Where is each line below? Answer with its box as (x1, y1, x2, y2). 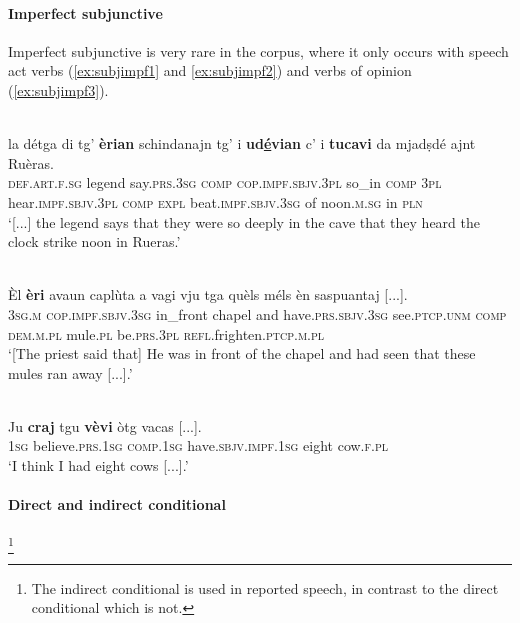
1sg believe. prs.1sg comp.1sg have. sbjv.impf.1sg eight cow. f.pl (8, 435, 388, 456)
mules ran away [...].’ (8, 362, 133, 383)
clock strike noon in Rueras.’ (8, 231, 181, 252)
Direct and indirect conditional (8, 494, 226, 515)
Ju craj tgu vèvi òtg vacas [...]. (8, 415, 202, 436)
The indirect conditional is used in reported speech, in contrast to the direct (31, 577, 499, 598)
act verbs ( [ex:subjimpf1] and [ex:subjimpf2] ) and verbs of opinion (8, 60, 412, 81)
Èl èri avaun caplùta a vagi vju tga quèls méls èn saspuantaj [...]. (8, 284, 408, 305)
